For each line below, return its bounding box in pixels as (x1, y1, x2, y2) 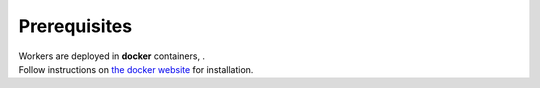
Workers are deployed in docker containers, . (18, 50, 205, 62)
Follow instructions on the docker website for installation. (18, 63, 254, 75)
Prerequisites (18, 15, 133, 37)
